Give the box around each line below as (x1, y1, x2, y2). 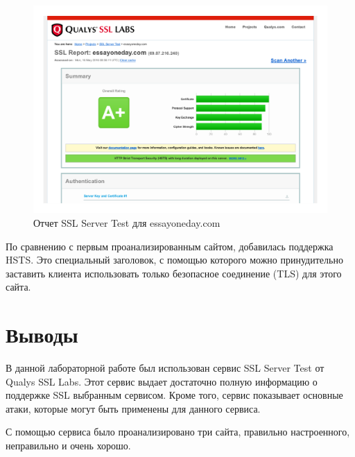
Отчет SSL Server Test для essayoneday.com (33, 215, 220, 230)
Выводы (6, 320, 78, 349)
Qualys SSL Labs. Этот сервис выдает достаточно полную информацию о (6, 374, 318, 388)
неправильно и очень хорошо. (6, 438, 131, 453)
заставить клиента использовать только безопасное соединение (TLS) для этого (6, 266, 342, 280)
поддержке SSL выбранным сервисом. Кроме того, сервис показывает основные (6, 388, 343, 402)
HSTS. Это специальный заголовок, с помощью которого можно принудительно (6, 252, 343, 267)
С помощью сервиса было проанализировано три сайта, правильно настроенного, (6, 424, 350, 439)
